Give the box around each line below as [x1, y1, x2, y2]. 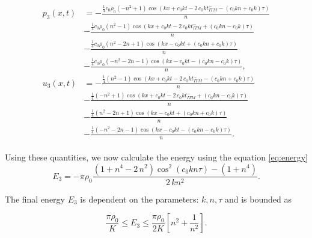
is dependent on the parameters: [80, 192, 199, 205]
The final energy [5, 192, 65, 205]
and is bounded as [224, 192, 292, 205]
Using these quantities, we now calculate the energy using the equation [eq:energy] [5, 150, 308, 163]
